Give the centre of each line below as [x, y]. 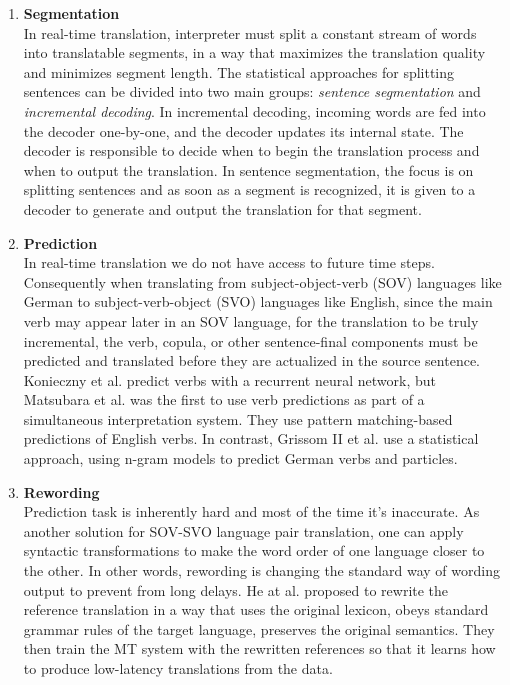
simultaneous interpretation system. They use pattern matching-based [238, 418]
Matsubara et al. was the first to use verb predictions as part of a [224, 399]
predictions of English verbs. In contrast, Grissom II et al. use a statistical [251, 438]
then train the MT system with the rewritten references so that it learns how [259, 648]
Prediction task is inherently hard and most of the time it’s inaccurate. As [251, 511]
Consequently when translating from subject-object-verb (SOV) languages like [262, 281]
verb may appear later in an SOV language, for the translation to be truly [251, 320]
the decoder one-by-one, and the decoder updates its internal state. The [243, 130]
